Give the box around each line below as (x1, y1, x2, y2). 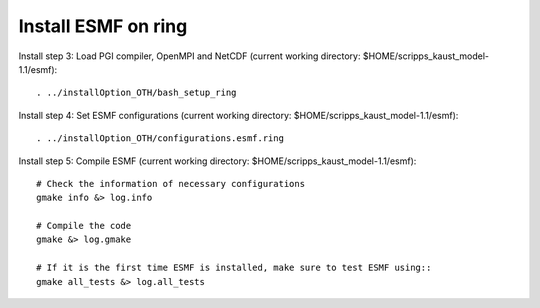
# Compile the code (36, 220, 132, 232)
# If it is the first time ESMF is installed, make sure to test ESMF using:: (36, 262, 432, 274)
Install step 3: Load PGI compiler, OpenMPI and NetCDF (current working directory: (18, 50, 361, 62)
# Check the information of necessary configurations (36, 178, 305, 189)
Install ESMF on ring (18, 15, 188, 37)
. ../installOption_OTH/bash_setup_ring (36, 87, 237, 99)
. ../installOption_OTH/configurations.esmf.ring (36, 133, 285, 144)
